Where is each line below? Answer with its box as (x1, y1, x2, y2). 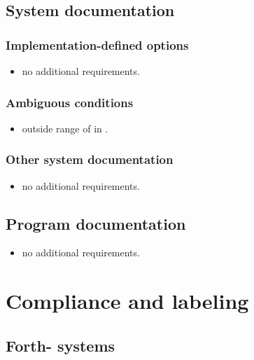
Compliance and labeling (6, 286, 249, 315)
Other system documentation (6, 151, 174, 168)
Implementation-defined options (6, 36, 189, 53)
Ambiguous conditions (6, 93, 134, 111)
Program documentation (6, 212, 186, 234)
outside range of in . (22, 120, 108, 135)
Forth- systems (6, 334, 115, 356)
